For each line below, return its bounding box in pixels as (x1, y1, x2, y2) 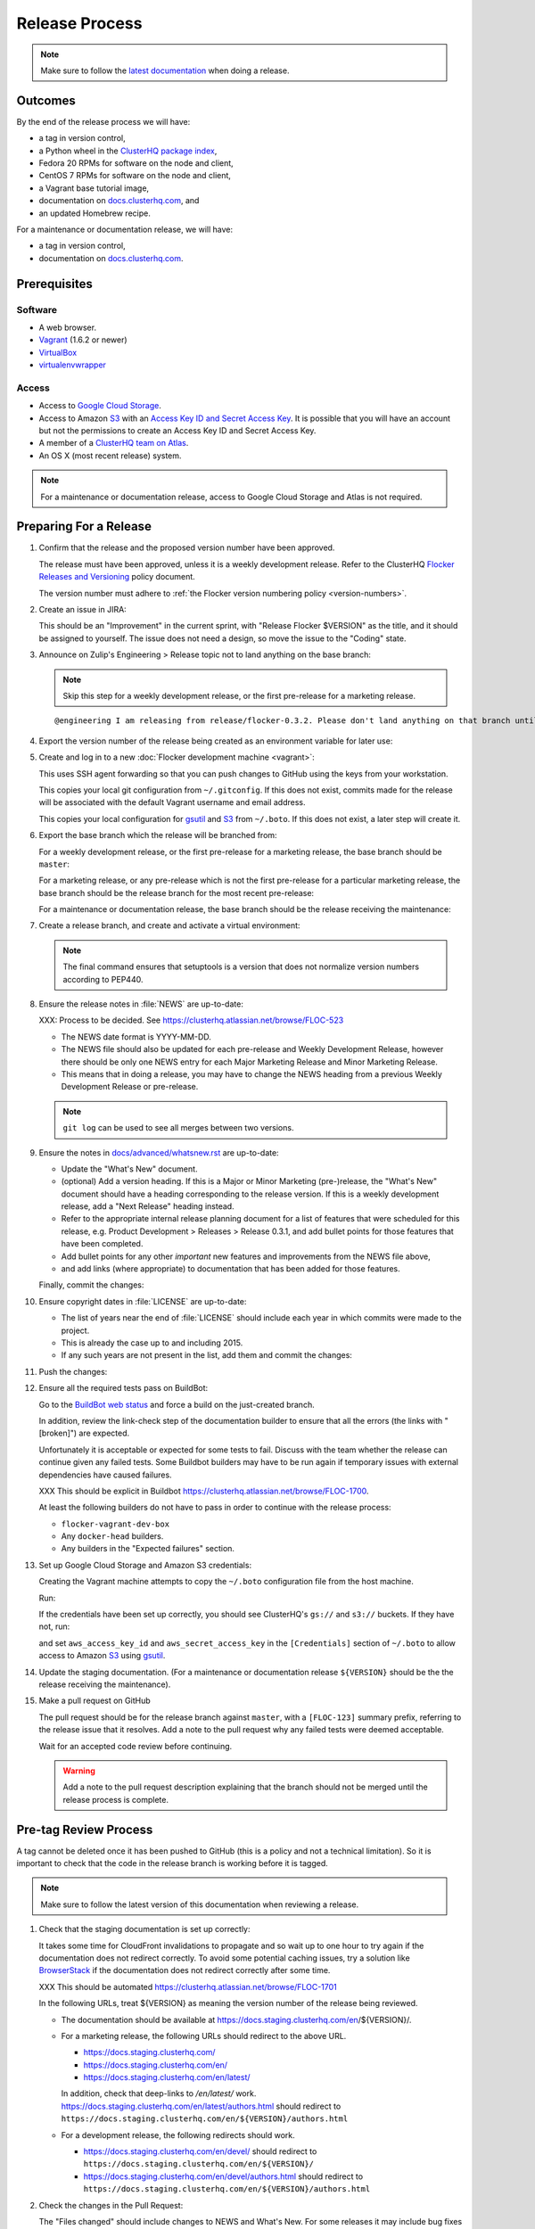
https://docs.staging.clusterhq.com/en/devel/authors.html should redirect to (83, 2171, 364, 2182)
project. (61, 1325, 90, 1336)
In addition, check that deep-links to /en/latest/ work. (61, 2088, 257, 2099)
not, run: (38, 1621, 70, 1632)
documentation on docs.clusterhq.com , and (38, 195, 200, 206)
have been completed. (61, 1238, 144, 1249)
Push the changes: (38, 1366, 108, 1377)
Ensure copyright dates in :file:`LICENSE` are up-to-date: (38, 1295, 247, 1306)
